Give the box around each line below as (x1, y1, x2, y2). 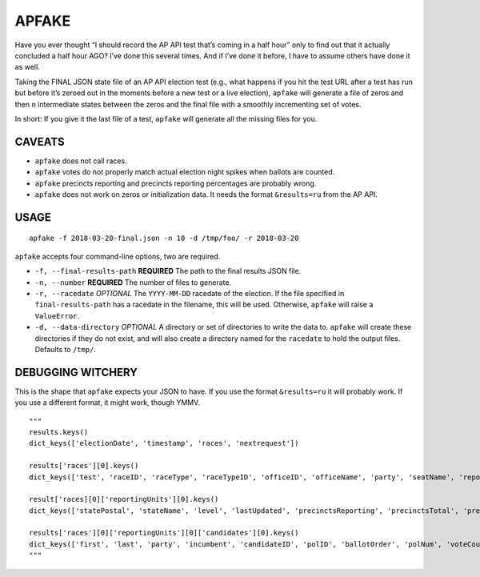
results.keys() (29, 427, 89, 436)
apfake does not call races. (34, 156, 127, 166)
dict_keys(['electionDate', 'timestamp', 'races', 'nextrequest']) (29, 439, 299, 448)
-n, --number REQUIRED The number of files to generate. (34, 277, 232, 287)
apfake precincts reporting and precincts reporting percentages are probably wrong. (34, 178, 317, 188)
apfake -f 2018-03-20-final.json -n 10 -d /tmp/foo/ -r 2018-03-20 (29, 234, 299, 243)
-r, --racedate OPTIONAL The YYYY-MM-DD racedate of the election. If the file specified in (34, 288, 345, 298)
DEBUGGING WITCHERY (14, 365, 138, 379)
